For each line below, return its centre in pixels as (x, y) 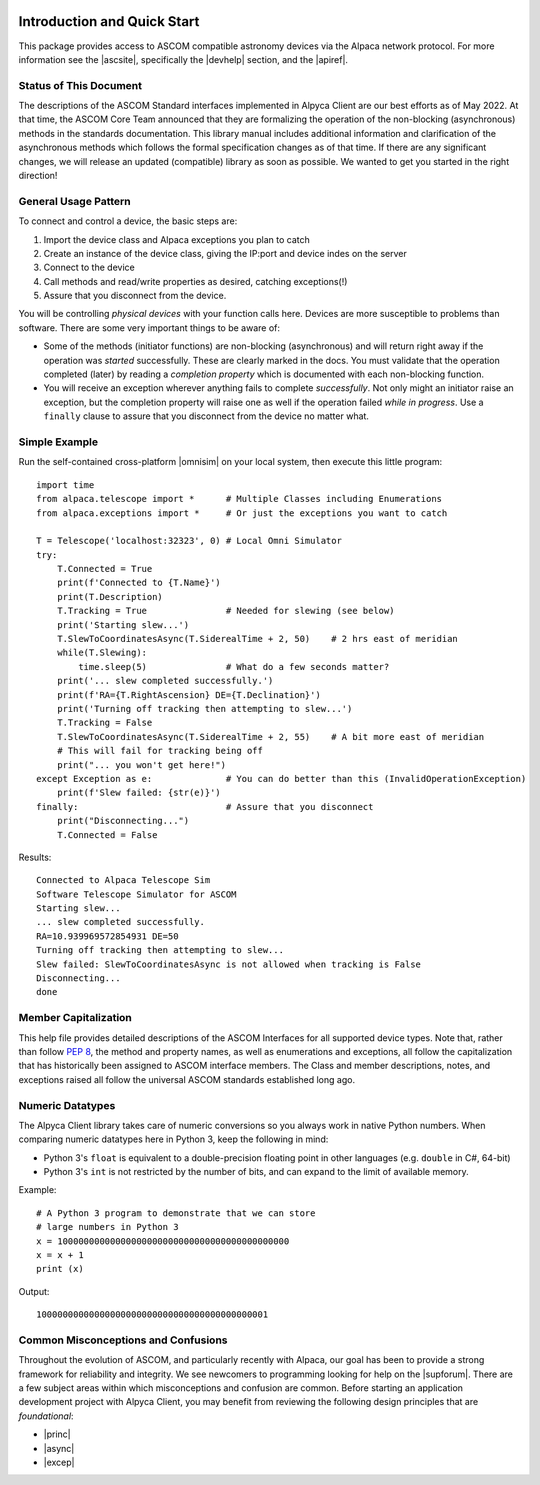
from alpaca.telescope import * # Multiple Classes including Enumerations (239, 499)
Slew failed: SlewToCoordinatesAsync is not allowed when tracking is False (229, 964)
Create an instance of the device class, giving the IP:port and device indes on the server (225, 253)
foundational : (46, 1416)
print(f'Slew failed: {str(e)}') (139, 793)
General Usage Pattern (75, 201)
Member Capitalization (75, 1018)
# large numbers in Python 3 (107, 1227)
